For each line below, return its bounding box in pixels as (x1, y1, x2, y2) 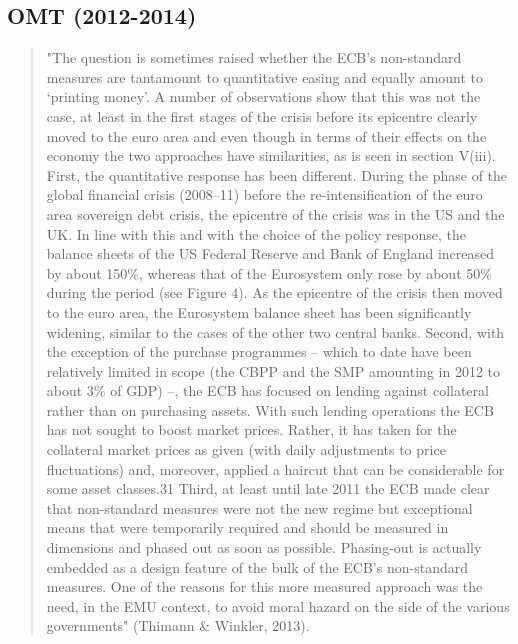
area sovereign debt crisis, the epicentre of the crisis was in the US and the (46, 203, 505, 224)
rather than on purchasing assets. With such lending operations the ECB (46, 399, 494, 420)
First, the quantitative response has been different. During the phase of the (46, 164, 508, 185)
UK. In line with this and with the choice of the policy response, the (46, 223, 466, 244)
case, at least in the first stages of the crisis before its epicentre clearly (46, 105, 478, 126)
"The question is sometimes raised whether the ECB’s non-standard (46, 47, 462, 68)
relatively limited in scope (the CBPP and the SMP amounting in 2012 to (46, 360, 500, 381)
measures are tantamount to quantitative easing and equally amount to (46, 66, 484, 87)
